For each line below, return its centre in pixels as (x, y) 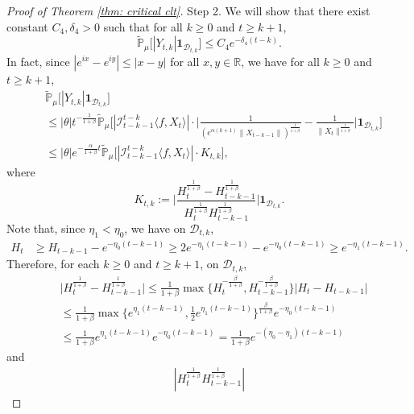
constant (27, 26)
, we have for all (280, 61)
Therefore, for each (53, 264)
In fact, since (38, 61)
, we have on (155, 228)
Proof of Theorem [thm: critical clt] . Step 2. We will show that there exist (188, 10)
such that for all (143, 26)
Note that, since (46, 228)
